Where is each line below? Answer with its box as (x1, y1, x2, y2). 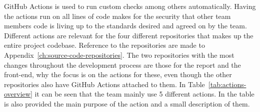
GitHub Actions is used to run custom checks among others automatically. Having (4, 1, 256, 11)
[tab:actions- (208, 79, 246, 89)
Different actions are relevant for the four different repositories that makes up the (4, 30, 253, 40)
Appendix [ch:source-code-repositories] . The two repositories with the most (4, 49, 234, 60)
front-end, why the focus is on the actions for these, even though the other (4, 69, 232, 80)
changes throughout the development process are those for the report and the (4, 59, 241, 70)
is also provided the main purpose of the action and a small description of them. (4, 98, 250, 109)
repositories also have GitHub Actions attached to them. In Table (4, 79, 205, 89)
